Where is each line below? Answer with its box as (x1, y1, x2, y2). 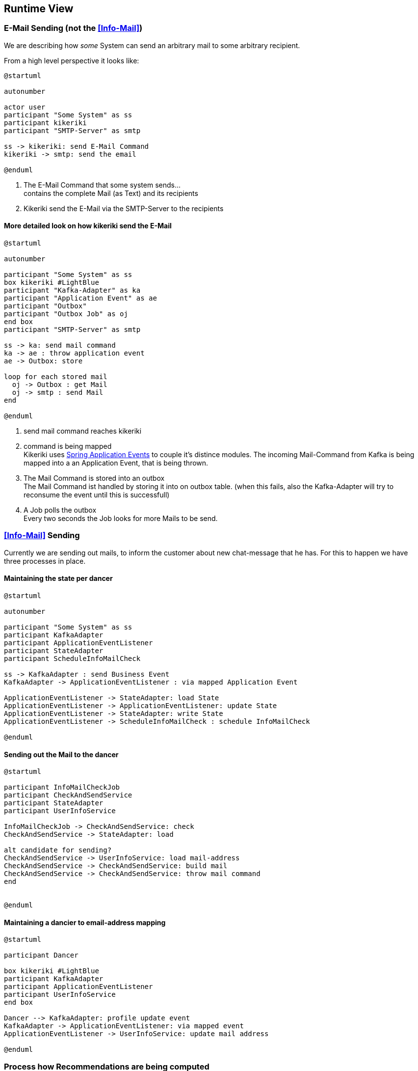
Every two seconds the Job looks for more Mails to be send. (24, 514, 218, 523)
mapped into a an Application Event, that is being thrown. (24, 459, 209, 467)
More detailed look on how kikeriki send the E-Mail (4, 221, 172, 230)
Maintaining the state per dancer (4, 574, 113, 583)
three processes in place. (4, 556, 86, 565)
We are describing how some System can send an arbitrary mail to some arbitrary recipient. (4, 41, 300, 50)
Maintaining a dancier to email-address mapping (4, 918, 166, 927)
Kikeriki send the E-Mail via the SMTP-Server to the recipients (24, 204, 224, 213)
